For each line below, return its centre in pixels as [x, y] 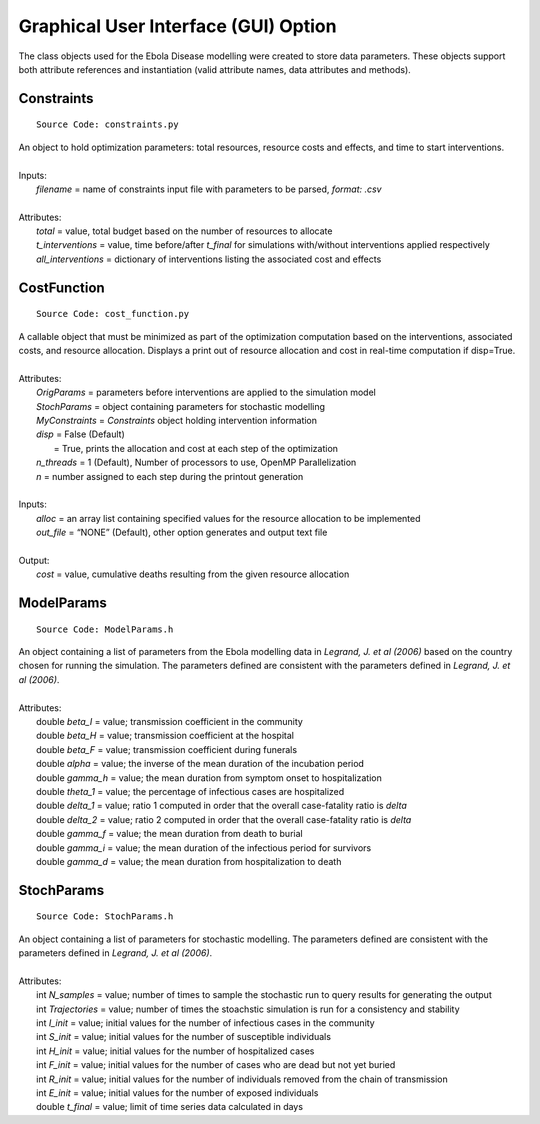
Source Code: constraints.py [107, 124]
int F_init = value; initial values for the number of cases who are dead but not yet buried [216, 1065]
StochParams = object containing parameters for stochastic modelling [180, 406]
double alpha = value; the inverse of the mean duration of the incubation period [200, 764]
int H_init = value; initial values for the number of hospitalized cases [175, 1051]
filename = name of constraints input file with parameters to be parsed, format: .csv [209, 189]
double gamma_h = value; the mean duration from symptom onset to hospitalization [209, 777]
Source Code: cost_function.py [113, 314]
